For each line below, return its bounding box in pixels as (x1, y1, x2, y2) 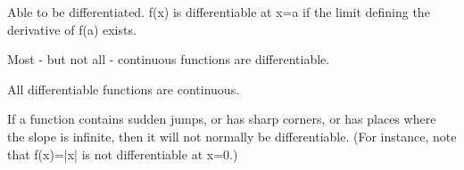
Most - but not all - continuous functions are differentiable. (7, 50, 330, 69)
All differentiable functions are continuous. (7, 79, 240, 98)
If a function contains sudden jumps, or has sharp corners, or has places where (7, 109, 436, 128)
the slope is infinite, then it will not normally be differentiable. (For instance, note (7, 126, 457, 145)
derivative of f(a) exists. (7, 20, 137, 38)
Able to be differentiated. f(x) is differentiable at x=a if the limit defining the (7, 3, 430, 20)
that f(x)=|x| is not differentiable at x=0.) (7, 144, 238, 163)
